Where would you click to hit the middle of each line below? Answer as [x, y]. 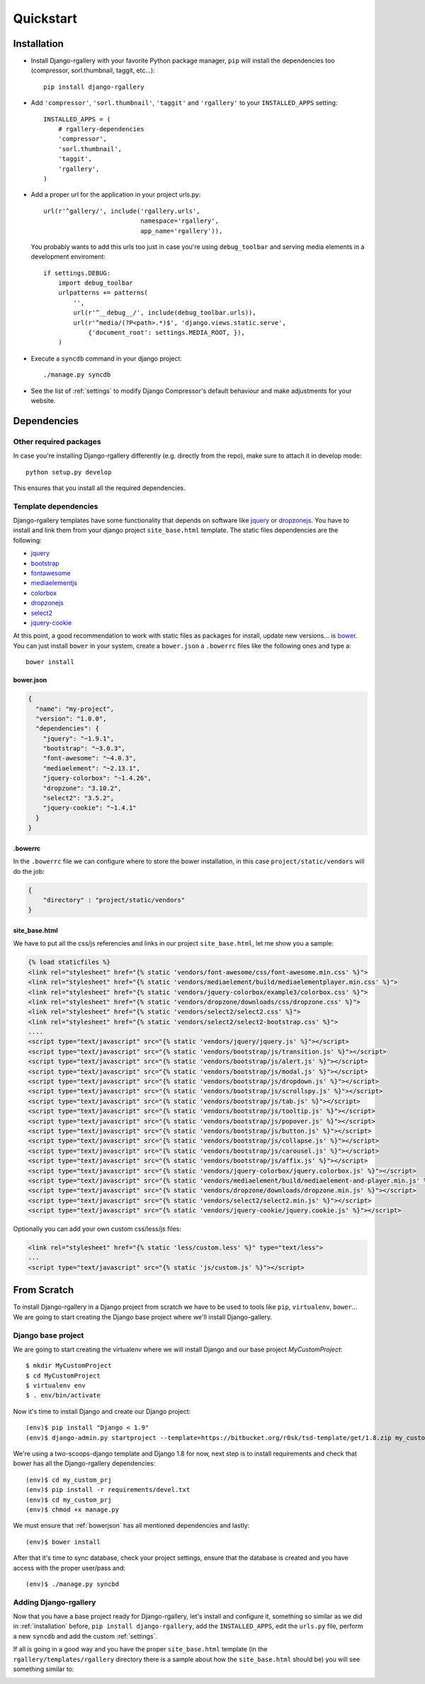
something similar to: [44, 1669]
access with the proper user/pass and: [69, 1568]
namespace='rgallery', [180, 221]
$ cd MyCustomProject [63, 1375]
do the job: [29, 871]
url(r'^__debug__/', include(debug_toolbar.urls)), [165, 313]
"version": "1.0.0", [71, 719]
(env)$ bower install [63, 1542]
